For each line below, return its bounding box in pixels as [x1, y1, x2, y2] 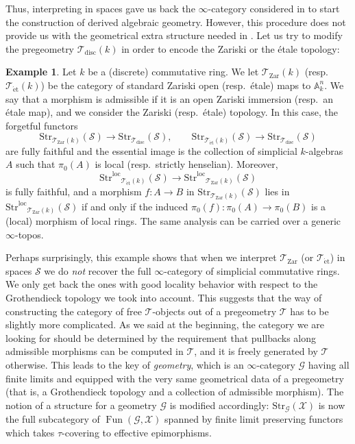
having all [308, 358, 350, 372]
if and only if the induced [82, 199, 188, 213]
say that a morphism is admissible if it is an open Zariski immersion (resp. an [5, 91, 334, 106]
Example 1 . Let [5, 64, 77, 79]
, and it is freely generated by [194, 344, 318, 358]
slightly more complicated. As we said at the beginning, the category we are [5, 317, 325, 332]
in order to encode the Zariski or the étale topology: [121, 41, 340, 56]
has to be [290, 304, 329, 318]
